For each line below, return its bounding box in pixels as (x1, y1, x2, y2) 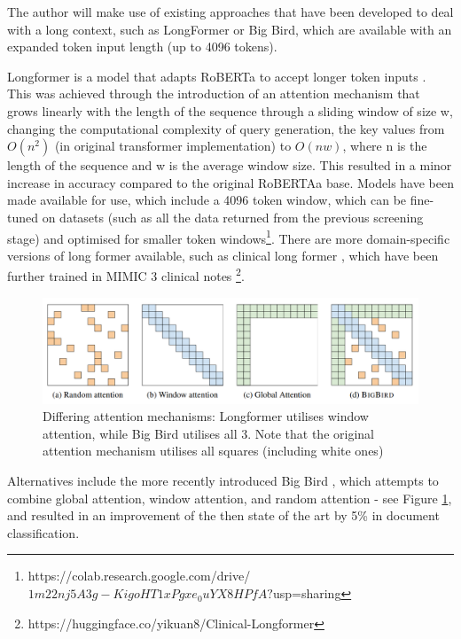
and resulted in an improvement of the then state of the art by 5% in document (7, 506, 440, 525)
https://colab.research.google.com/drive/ (27, 566, 251, 585)
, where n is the (342, 136, 427, 155)
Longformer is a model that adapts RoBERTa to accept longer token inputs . (7, 66, 426, 85)
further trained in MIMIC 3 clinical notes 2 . (7, 264, 245, 285)
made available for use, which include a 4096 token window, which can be (7, 191, 407, 209)
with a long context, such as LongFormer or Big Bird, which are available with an (7, 19, 452, 38)
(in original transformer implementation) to (54, 136, 292, 155)
